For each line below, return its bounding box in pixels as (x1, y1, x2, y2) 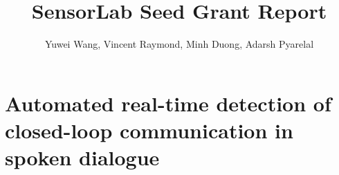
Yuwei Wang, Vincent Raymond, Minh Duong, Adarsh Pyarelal (44, 37, 314, 51)
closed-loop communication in (5, 116, 293, 144)
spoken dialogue (5, 143, 160, 172)
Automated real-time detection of (5, 89, 331, 117)
